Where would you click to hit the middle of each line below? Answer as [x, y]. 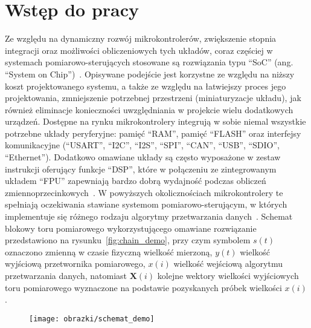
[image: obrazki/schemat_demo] [92, 319]
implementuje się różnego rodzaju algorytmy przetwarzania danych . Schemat [149, 216]
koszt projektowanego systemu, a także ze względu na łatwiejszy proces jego [146, 86]
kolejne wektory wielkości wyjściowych [228, 275]
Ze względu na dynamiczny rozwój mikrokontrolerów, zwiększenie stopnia [141, 38]
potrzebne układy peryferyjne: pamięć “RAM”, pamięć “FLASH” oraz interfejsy [153, 133]
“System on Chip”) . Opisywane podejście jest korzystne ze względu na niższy [150, 74]
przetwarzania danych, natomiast [66, 275]
